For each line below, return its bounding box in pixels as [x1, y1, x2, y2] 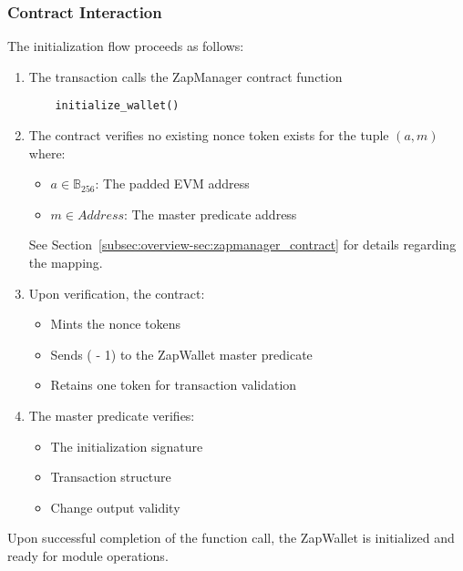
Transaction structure [50, 467, 171, 486]
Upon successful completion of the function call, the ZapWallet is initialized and [7, 528, 455, 547]
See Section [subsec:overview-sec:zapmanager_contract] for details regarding [28, 235, 457, 254]
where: [28, 143, 66, 162]
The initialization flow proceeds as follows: [7, 36, 244, 56]
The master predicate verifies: [28, 406, 195, 424]
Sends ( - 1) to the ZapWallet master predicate [50, 344, 313, 363]
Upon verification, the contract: [28, 283, 205, 302]
